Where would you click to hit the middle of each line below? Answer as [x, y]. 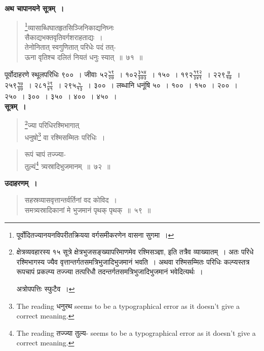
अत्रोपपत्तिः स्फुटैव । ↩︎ [46, 288]
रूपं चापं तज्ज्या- [45, 154]
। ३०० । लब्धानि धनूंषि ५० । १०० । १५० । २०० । [162, 85]
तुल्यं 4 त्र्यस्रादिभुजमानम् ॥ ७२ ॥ [67, 165]
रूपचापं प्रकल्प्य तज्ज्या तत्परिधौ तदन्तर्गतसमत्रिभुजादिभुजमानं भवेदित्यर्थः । [110, 272]
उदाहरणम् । [21, 183]
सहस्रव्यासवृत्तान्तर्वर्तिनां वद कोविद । [71, 200]
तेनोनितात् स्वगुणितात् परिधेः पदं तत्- [70, 47]
